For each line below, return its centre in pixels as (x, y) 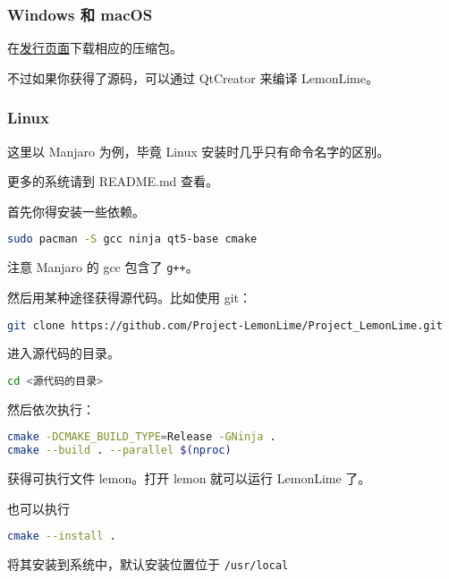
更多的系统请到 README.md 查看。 (113, 181)
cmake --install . (62, 536)
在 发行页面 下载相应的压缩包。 (95, 48)
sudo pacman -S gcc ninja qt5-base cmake (132, 239)
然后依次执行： (51, 409)
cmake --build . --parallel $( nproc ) (119, 451)
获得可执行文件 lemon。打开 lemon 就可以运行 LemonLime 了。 (189, 478)
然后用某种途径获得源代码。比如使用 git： (129, 297)
